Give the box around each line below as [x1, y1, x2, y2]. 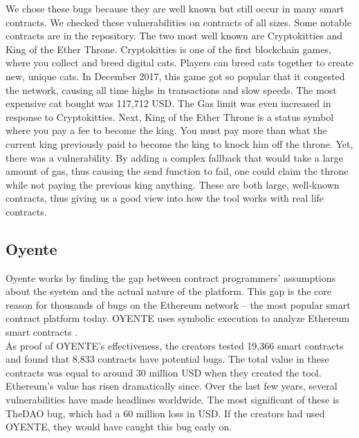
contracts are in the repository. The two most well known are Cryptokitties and [6, 28, 343, 43]
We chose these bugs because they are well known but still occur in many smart [6, 1, 344, 15]
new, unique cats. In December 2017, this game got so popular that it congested [6, 68, 345, 83]
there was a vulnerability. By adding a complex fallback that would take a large [6, 150, 344, 164]
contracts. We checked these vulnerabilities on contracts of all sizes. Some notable [6, 15, 351, 29]
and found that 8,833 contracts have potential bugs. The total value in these [6, 352, 329, 366]
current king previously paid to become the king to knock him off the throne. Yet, [6, 136, 353, 151]
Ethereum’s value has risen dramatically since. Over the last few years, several [6, 379, 338, 393]
